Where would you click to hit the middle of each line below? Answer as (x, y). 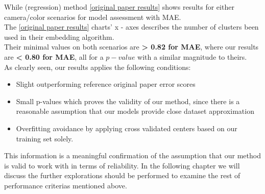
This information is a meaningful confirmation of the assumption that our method (132, 155)
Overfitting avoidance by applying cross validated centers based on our (127, 128)
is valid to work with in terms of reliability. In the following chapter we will (122, 165)
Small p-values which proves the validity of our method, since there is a (128, 101)
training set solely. (45, 138)
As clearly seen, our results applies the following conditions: (98, 67)
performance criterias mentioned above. (66, 185)
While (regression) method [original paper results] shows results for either (119, 7)
